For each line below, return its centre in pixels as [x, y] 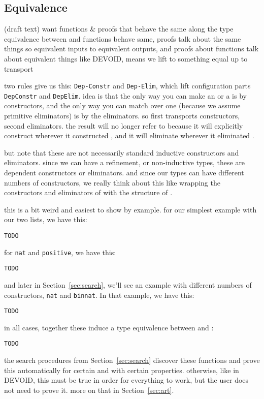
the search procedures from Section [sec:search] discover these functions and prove [132, 360]
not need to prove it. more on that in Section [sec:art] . [89, 390]
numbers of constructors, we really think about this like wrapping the [112, 182]
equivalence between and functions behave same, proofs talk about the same [123, 38]
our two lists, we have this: [46, 219]
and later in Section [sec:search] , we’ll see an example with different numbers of [128, 284]
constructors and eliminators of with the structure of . [88, 192]
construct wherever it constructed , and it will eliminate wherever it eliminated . [129, 135]
